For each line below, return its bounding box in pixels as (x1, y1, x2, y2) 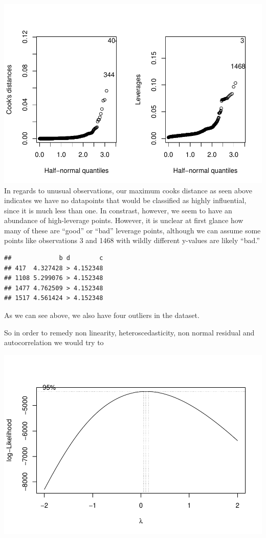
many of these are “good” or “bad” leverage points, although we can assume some (4, 225, 261, 235)
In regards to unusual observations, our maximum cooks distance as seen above (4, 185, 252, 195)
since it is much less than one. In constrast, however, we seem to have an (4, 205, 232, 215)
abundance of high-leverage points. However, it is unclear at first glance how (4, 215, 243, 226)
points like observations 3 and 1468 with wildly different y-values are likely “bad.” (4, 235, 260, 246)
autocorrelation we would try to (4, 337, 104, 348)
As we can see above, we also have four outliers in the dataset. (4, 310, 199, 321)
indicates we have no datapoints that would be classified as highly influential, (4, 195, 247, 206)
